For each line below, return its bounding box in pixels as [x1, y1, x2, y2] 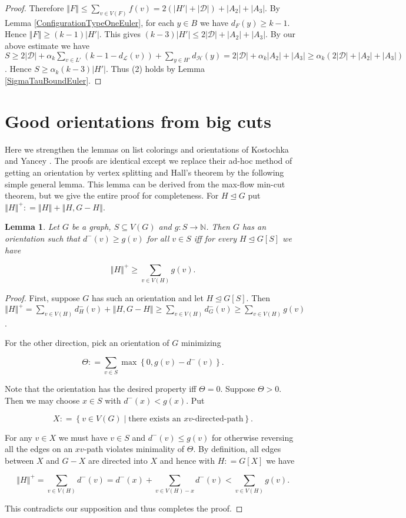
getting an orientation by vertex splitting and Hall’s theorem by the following [5, 166, 284, 178]
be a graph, [71, 220, 111, 233]
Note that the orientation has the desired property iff [5, 382, 197, 395]
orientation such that [5, 232, 80, 244]
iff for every [194, 232, 237, 244]
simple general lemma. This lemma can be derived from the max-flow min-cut [5, 177, 285, 190]
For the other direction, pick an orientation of [5, 336, 169, 349]
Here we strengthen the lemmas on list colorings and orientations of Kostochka [5, 143, 289, 155]
